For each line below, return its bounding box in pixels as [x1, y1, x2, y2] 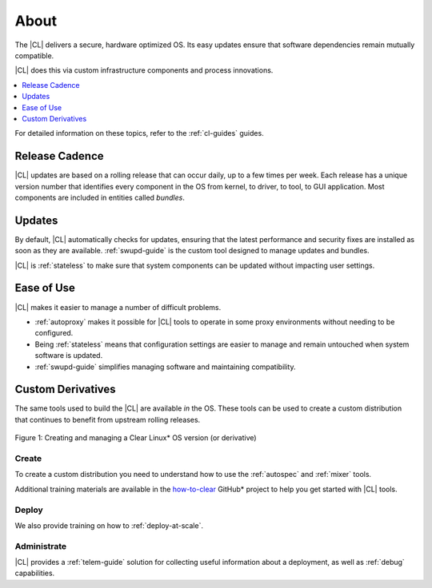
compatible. [14, 50, 54, 60]
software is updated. [34, 351, 103, 360]
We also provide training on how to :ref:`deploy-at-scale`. [14, 520, 204, 530]
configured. [34, 328, 74, 338]
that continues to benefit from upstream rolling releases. [14, 415, 201, 424]
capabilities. [14, 568, 55, 578]
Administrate [14, 540, 67, 551]
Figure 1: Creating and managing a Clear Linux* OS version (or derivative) [14, 433, 257, 443]
